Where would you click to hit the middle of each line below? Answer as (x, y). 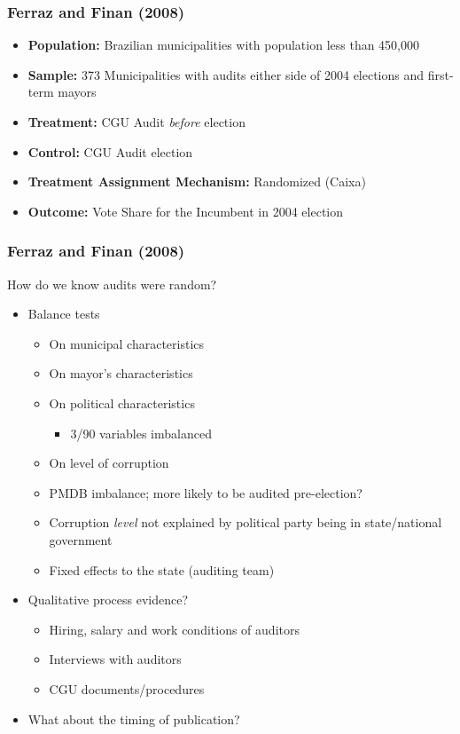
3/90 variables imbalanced (141, 433)
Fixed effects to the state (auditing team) (162, 569)
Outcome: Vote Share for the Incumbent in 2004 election (186, 211)
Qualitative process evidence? (108, 600)
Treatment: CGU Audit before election (136, 122)
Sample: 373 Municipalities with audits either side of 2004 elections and (226, 74)
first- (441, 74)
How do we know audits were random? (112, 284)
